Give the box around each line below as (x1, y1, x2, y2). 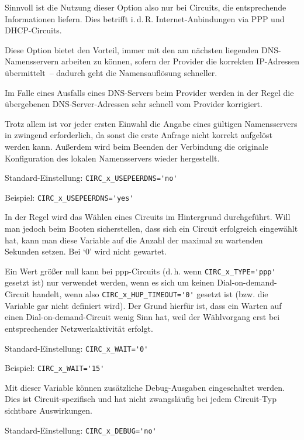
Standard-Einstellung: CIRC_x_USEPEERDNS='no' (5, 171, 178, 184)
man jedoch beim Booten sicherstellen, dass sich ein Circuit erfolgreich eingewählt (5, 222, 298, 235)
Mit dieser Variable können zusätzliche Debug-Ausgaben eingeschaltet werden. (5, 381, 285, 393)
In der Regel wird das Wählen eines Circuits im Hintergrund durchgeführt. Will (5, 211, 291, 223)
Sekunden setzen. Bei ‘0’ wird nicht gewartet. (5, 245, 167, 257)
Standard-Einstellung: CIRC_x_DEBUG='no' (5, 424, 157, 436)
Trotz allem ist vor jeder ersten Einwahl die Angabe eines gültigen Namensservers (5, 117, 298, 129)
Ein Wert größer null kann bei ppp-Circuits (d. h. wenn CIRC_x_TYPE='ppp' (5, 264, 276, 277)
